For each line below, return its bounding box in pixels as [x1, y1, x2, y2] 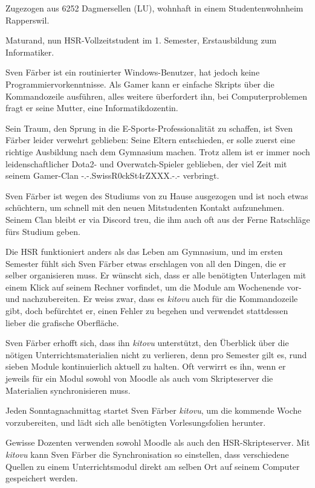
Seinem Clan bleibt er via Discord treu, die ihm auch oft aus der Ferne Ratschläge [5, 213, 310, 225]
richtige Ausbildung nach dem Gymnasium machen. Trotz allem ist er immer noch [5, 145, 310, 158]
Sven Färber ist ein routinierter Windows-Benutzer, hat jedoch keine [5, 66, 260, 79]
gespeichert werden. [5, 472, 78, 484]
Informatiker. [5, 45, 54, 58]
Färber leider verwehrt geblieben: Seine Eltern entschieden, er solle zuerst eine [5, 133, 295, 146]
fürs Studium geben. [5, 225, 80, 237]
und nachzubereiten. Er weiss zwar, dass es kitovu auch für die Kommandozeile [5, 292, 298, 305]
